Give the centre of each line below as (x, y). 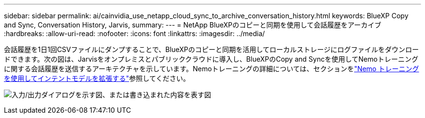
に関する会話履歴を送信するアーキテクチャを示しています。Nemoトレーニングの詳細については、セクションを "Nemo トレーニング (212, 69)
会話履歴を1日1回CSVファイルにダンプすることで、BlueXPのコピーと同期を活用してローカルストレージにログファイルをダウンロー (212, 49)
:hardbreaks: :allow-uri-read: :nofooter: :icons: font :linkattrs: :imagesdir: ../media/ (134, 33)
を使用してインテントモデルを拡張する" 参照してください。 (97, 78)
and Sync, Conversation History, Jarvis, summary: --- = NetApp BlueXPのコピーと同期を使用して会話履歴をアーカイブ (193, 25)
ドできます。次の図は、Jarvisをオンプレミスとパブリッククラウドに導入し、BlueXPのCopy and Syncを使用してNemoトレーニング (211, 59)
